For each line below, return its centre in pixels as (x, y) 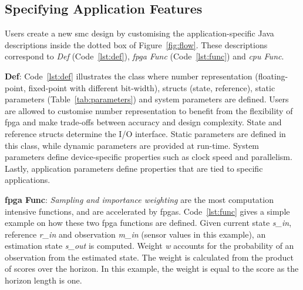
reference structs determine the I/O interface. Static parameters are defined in (145, 133)
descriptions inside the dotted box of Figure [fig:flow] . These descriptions (136, 44)
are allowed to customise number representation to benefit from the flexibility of (149, 110)
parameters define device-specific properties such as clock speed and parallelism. (149, 157)
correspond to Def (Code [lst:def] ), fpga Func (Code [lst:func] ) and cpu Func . (144, 56)
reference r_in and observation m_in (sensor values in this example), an (135, 234)
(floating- (272, 76)
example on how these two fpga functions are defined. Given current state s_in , (148, 223)
